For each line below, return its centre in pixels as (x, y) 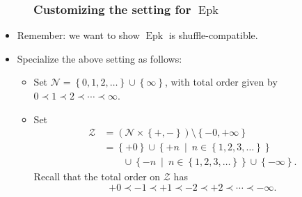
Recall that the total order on (97, 176)
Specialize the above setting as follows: (100, 58)
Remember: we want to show (78, 35)
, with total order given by (221, 82)
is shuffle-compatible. (213, 35)
